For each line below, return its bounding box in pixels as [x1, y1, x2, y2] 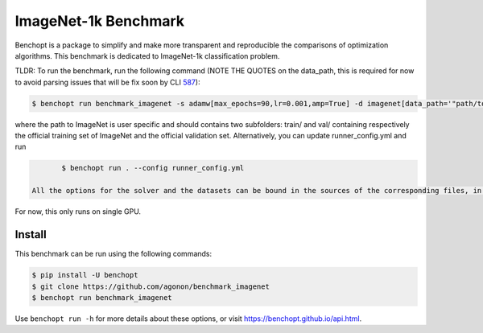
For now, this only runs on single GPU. [14, 207, 141, 216]
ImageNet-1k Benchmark [14, 12, 185, 30]
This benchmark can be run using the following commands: [14, 249, 213, 259]
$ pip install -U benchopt [31, 270, 138, 280]
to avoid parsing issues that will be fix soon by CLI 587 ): [14, 77, 200, 87]
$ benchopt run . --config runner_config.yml [61, 163, 245, 173]
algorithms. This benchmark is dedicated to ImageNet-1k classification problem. [14, 51, 280, 60]
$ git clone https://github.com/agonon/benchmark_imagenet [31, 282, 270, 291]
